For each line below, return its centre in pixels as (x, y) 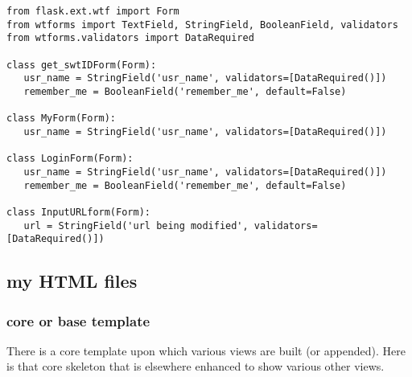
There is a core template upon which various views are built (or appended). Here (206, 350)
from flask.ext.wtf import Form (93, 11)
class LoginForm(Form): (70, 159)
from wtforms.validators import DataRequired (130, 38)
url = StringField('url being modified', (136, 225)
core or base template (78, 320)
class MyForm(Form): (62, 119)
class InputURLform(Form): (78, 212)
